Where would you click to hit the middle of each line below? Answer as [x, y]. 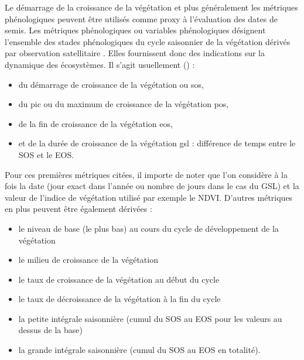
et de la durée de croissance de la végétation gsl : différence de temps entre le [157, 143]
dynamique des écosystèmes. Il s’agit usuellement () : [100, 64]
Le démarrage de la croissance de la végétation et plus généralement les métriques [151, 7]
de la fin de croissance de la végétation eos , [95, 123]
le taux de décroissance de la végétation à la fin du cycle [119, 299]
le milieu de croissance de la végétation [88, 260]
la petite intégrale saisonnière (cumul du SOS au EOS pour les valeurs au [150, 318]
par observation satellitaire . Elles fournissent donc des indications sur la [135, 53]
